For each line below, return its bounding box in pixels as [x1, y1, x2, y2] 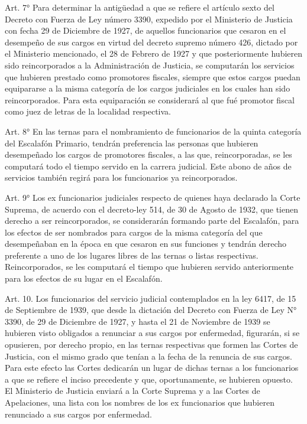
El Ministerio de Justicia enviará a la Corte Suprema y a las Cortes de [5, 384, 260, 397]
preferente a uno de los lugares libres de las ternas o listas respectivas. [5, 249, 258, 261]
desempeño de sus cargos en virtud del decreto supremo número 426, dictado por [5, 35, 298, 48]
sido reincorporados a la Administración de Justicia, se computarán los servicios [5, 58, 295, 71]
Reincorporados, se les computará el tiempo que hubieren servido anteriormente [5, 260, 294, 273]
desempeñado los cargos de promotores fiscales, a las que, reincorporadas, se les [5, 148, 292, 161]
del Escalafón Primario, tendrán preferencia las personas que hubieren [5, 136, 258, 149]
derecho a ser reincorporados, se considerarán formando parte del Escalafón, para [5, 214, 299, 227]
